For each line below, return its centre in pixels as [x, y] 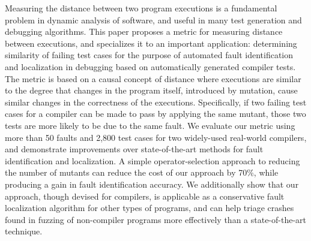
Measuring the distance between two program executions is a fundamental [141, 8]
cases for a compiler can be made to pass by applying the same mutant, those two [155, 114]
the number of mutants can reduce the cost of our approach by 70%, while [142, 172]
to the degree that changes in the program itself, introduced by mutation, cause [151, 90]
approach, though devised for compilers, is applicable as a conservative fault [145, 196]
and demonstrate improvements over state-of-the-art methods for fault [134, 149]
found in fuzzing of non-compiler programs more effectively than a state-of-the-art [156, 219]
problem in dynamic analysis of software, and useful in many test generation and [153, 19]
